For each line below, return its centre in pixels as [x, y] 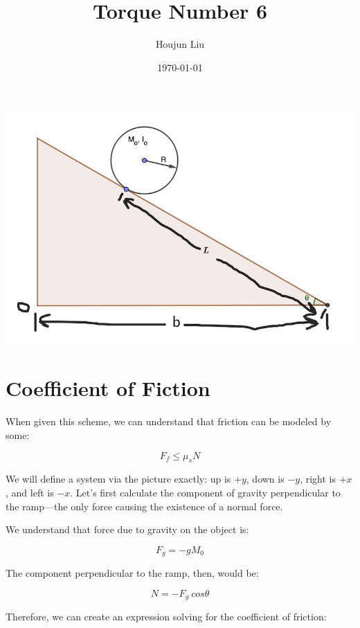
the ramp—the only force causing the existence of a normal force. [144, 506]
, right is [318, 479]
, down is [265, 479]
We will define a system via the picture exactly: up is [118, 479]
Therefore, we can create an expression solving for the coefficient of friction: [166, 617]
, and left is [30, 492]
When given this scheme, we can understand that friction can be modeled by [169, 421]
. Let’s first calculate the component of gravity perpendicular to [205, 492]
